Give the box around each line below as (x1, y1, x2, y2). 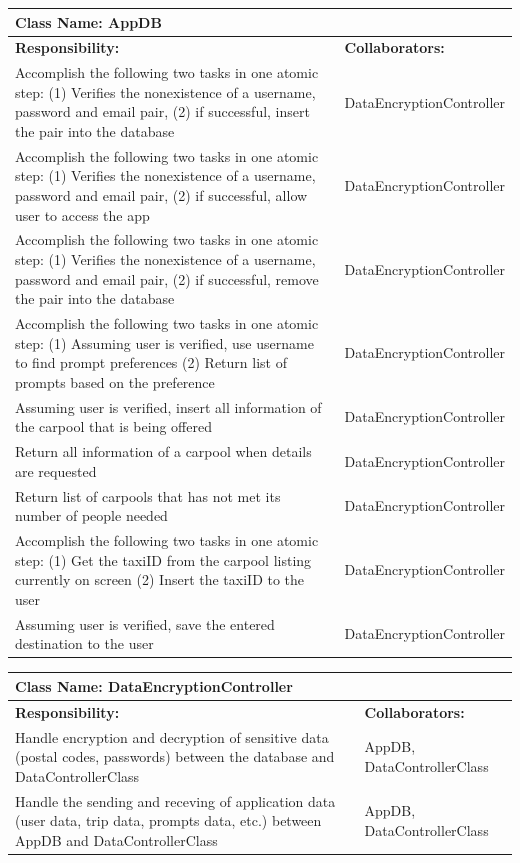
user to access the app (15, 204, 150, 225)
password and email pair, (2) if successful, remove (15, 268, 319, 289)
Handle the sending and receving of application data (15, 790, 336, 811)
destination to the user (15, 633, 154, 654)
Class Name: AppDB (15, 11, 162, 32)
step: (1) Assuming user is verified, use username (15, 332, 314, 353)
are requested (15, 460, 97, 481)
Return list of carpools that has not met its (15, 485, 281, 506)
